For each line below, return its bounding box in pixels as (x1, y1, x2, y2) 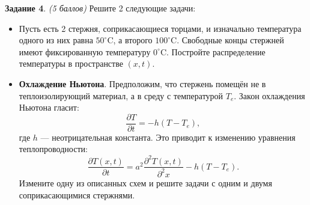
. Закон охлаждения (234, 89, 305, 102)
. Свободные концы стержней (177, 34, 284, 46)
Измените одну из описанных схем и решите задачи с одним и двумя (19, 176, 272, 189)
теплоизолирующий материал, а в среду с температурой (19, 89, 223, 102)
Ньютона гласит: (19, 101, 79, 114)
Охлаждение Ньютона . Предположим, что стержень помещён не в (19, 77, 266, 90)
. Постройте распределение (166, 45, 266, 58)
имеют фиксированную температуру (19, 45, 151, 58)
